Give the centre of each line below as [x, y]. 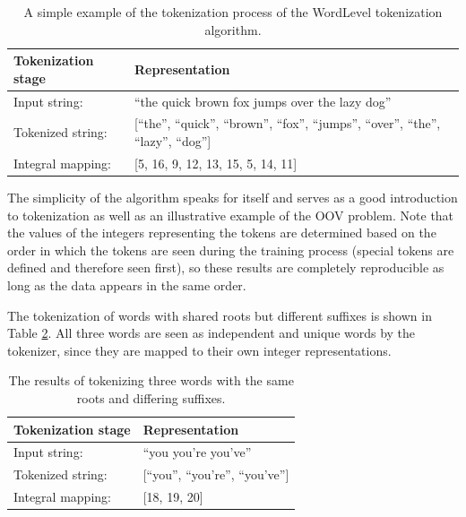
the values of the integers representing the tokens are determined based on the [222, 233]
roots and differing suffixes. [151, 397]
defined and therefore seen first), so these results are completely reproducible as [226, 267]
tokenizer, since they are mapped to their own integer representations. [199, 350]
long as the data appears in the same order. [127, 284]
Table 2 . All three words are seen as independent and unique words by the [211, 333]
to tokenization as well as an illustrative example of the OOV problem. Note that [231, 215]
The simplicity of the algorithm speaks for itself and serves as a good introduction [233, 197]
